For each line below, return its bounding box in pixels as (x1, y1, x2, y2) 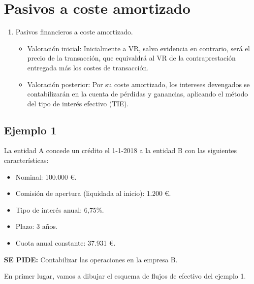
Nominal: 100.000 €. (15, 171, 77, 182)
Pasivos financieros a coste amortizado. (15, 27, 133, 37)
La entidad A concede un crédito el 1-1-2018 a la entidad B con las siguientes (4, 145, 237, 156)
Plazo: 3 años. (15, 221, 58, 231)
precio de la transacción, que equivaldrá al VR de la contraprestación (27, 53, 236, 63)
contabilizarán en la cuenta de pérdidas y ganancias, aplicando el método (27, 89, 248, 99)
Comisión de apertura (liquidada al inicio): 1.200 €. (15, 188, 171, 198)
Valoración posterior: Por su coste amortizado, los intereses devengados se (27, 79, 250, 89)
